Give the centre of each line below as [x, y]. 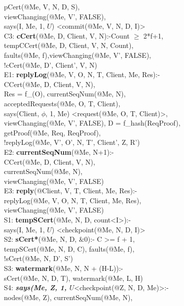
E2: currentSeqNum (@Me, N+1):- [59, 152]
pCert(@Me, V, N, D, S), [42, 6]
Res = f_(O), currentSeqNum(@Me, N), [65, 94]
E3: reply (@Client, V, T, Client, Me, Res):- [71, 191]
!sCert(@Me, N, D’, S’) [38, 258]
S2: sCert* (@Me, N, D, [40, 239]
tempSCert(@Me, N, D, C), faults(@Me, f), [69, 248]
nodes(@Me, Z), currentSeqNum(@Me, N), [68, 297]
